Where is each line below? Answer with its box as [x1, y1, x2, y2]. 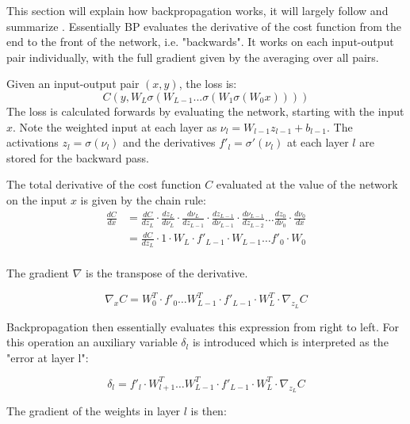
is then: [190, 403, 227, 419]
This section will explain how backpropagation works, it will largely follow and [6, 2, 389, 18]
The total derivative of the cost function [6, 176, 201, 193]
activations [6, 134, 59, 151]
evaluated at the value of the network [216, 176, 398, 193]
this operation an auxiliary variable [6, 334, 178, 350]
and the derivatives [123, 134, 216, 151]
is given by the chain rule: [80, 191, 206, 208]
